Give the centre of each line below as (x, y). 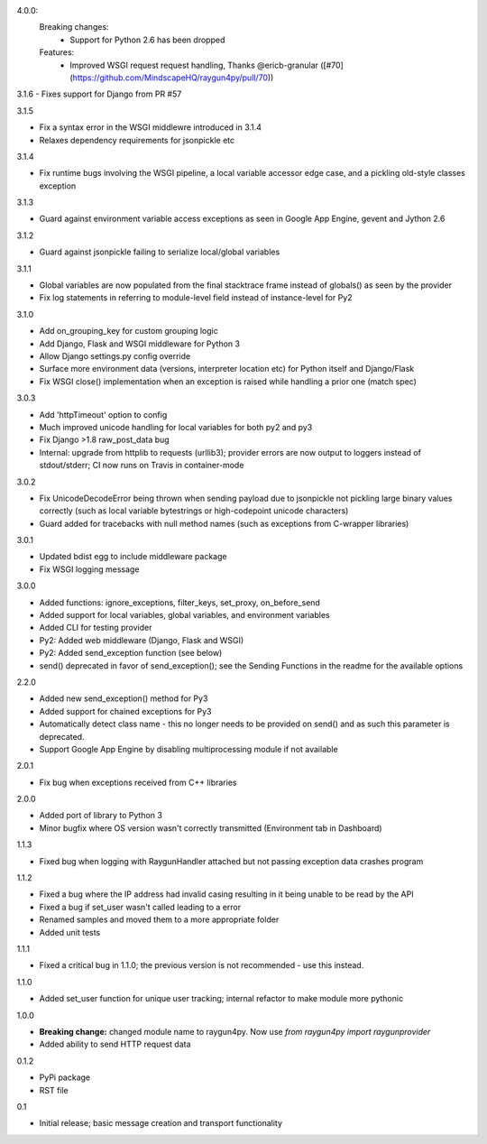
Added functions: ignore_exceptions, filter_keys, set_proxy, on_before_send (179, 602)
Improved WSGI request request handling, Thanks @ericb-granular (194, 65)
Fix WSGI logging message (89, 569)
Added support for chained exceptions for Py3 (125, 711)
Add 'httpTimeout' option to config (103, 414)
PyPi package (65, 1077)
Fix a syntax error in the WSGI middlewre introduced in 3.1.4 (150, 127)
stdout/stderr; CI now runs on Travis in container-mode (142, 466)
